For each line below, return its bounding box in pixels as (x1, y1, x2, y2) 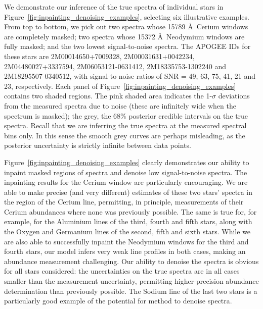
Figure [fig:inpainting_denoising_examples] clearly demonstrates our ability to (4, 157, 249, 167)
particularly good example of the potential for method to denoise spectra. (4, 295, 232, 306)
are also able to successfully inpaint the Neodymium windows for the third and (4, 236, 249, 246)
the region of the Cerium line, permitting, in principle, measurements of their (4, 196, 244, 207)
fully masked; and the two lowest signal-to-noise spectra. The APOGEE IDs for (4, 41, 251, 51)
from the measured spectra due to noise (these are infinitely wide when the (4, 100, 236, 111)
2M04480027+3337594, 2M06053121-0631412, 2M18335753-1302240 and (4, 61, 227, 71)
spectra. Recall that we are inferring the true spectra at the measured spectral (4, 120, 247, 131)
